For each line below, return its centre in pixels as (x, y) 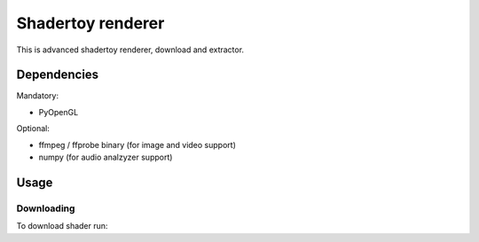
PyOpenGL (59, 112)
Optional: (33, 129)
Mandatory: (38, 96)
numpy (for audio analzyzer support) (106, 157)
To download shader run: (62, 226)
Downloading (46, 208)
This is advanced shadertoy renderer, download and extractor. (130, 50)
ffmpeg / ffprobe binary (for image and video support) (137, 144)
